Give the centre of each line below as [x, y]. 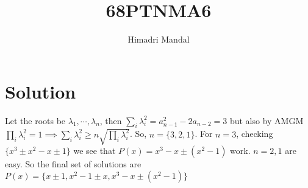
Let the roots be [35, 120]
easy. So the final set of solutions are [73, 164]
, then [111, 120]
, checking [255, 134]
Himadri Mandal [159, 39]
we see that [95, 150]
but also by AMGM [267, 120]
